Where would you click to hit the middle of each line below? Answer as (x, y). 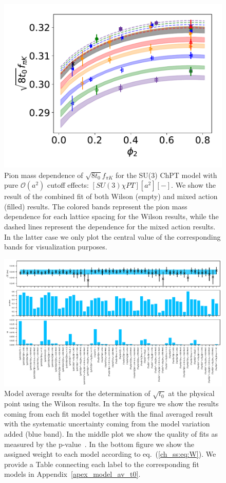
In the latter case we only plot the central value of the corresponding (112, 236)
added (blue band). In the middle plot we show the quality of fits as (111, 433)
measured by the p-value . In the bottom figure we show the (99, 444)
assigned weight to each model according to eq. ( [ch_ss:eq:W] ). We (110, 454)
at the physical (191, 393)
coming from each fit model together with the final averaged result (109, 413)
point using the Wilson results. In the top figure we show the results (111, 404)
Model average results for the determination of (77, 393)
